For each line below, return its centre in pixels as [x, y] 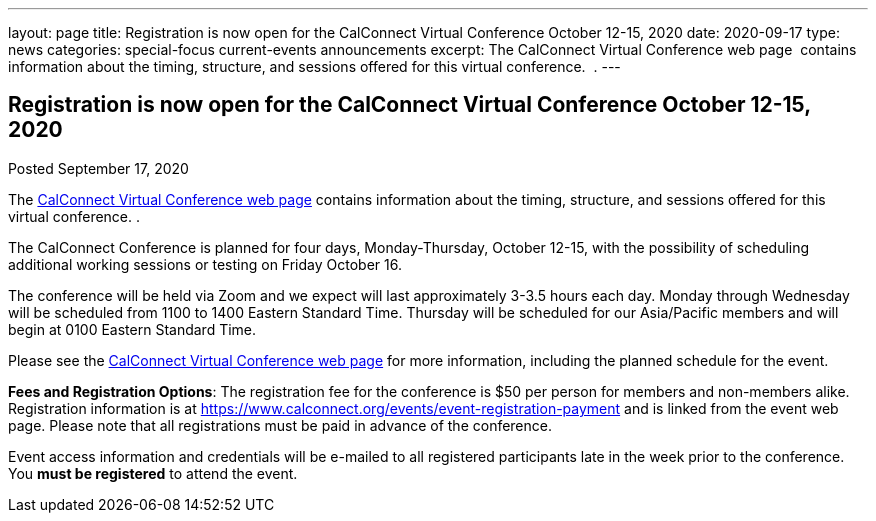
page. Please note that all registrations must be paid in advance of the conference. [280, 425]
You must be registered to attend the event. [153, 473]
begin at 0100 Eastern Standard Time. [132, 329]
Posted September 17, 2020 [98, 168]
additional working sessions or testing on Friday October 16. [205, 264]
